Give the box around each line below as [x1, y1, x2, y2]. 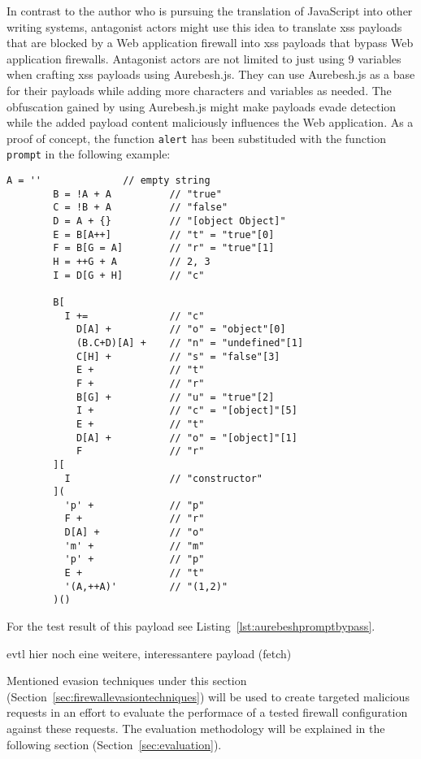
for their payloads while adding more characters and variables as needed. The [7, 81, 392, 98]
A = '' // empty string [7, 175, 210, 187]
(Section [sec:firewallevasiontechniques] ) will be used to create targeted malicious [7, 687, 410, 705]
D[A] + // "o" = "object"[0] [76, 323, 286, 336]
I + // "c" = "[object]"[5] [76, 405, 297, 417]
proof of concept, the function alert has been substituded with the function [7, 129, 387, 146]
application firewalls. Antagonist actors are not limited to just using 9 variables [7, 50, 401, 67]
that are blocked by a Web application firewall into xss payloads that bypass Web [7, 34, 414, 51]
